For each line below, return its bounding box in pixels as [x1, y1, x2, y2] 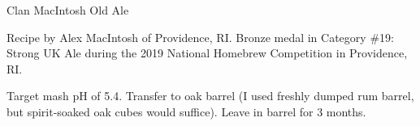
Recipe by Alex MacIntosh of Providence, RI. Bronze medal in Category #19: [6, 28, 394, 45]
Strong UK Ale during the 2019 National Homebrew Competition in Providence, [6, 44, 408, 61]
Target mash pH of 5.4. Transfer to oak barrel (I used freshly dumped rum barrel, [6, 87, 414, 104]
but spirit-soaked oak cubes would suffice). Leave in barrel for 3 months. [6, 103, 366, 120]
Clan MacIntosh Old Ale [6, 2, 129, 18]
